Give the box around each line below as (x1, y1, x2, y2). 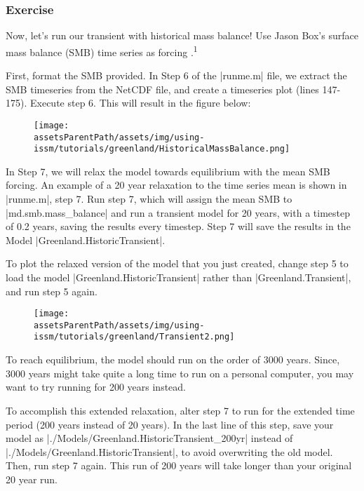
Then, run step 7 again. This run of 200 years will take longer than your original (6, 458, 352, 473)
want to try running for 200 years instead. (6, 379, 186, 394)
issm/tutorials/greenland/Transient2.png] (34, 332, 235, 342)
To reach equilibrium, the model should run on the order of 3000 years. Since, (6, 352, 340, 367)
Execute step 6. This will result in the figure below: (29, 95, 251, 110)
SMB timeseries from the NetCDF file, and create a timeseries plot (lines (6, 81, 319, 96)
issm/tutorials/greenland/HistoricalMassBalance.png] (34, 144, 290, 154)
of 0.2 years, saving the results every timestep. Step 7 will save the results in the (6, 219, 351, 234)
